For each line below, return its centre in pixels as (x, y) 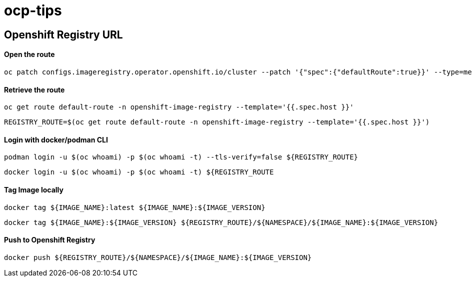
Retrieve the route (34, 89)
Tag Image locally (34, 190)
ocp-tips (33, 10)
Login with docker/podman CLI (56, 139)
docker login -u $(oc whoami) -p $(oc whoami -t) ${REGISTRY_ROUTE (139, 172)
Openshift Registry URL (63, 34)
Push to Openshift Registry (50, 240)
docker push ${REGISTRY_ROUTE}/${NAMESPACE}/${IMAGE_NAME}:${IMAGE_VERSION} (158, 257)
